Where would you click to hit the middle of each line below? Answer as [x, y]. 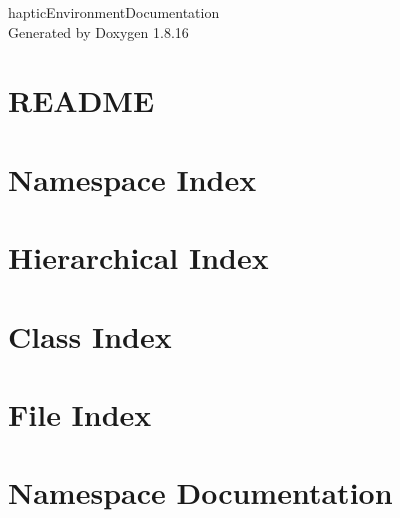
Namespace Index [132, 178]
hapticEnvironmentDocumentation [114, 12]
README [81, 100]
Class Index [90, 335]
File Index [80, 413]
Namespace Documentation [200, 492]
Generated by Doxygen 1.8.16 [98, 31]
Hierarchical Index [138, 257]
